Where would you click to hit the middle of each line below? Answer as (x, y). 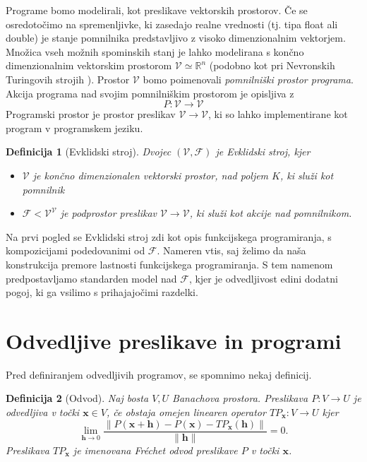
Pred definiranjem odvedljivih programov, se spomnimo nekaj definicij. (159, 374)
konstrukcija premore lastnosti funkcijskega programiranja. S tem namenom (169, 264)
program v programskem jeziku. (74, 128)
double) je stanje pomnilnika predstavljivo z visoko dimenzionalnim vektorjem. (176, 38)
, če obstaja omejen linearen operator (186, 412)
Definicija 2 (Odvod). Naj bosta (77, 398)
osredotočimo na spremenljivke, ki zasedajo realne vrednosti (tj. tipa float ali (172, 24)
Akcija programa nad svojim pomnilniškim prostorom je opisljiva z (150, 93)
